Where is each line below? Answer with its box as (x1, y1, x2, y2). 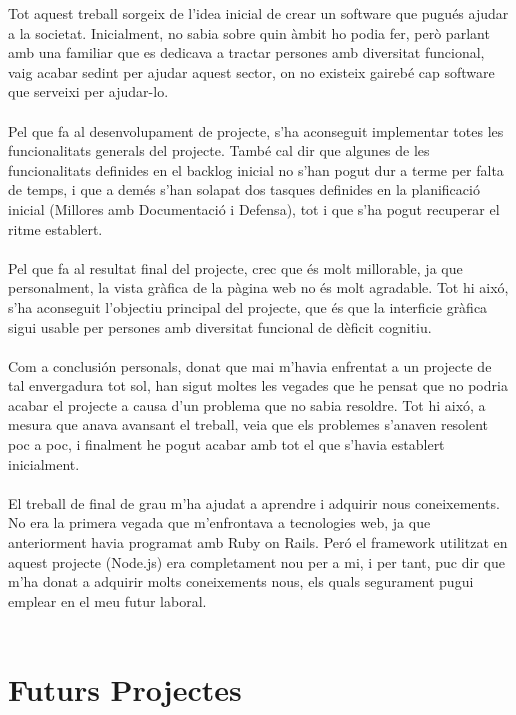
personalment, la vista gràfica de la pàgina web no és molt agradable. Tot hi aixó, (8, 277, 509, 298)
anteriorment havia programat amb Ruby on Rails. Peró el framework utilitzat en (8, 532, 508, 553)
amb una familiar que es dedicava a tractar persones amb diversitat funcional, (8, 42, 485, 63)
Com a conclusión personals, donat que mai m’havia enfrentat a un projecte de (8, 355, 492, 376)
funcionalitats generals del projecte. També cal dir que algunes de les (8, 140, 430, 161)
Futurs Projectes (8, 669, 242, 710)
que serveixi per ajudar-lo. (8, 81, 169, 102)
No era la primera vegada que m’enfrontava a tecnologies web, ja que (8, 512, 431, 533)
